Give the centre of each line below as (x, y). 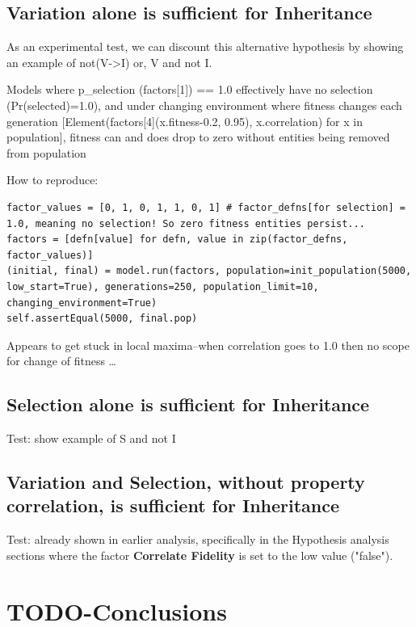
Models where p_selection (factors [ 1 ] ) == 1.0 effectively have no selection (190, 89)
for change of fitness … (61, 361)
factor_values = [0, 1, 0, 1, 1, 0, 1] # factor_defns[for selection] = (206, 207)
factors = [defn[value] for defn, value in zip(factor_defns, (177, 240)
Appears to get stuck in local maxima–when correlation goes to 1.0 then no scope (208, 345)
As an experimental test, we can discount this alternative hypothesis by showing (205, 46)
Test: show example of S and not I (91, 438)
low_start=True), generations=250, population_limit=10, (163, 286)
